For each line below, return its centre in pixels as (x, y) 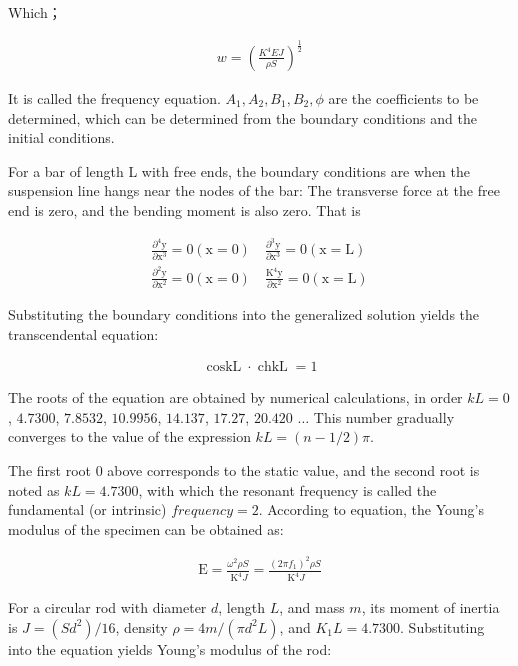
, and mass (312, 607)
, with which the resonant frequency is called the (287, 489)
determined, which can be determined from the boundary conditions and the (242, 117)
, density (141, 626)
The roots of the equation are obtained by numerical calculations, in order (235, 397)
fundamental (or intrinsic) (87, 509)
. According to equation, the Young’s (371, 509)
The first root (49, 469)
